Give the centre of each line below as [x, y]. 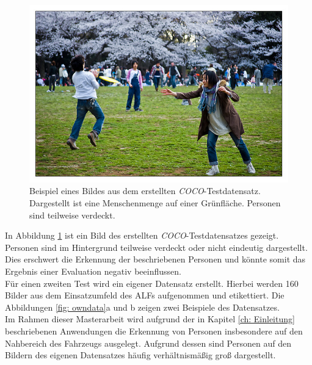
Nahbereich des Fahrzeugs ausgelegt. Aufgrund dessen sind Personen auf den [148, 343]
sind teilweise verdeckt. [72, 215]
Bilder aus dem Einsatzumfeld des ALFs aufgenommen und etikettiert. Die [145, 295]
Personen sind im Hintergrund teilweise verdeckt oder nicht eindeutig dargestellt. [156, 247]
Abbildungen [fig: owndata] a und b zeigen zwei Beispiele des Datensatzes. [142, 307]
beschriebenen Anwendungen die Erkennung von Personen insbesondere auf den [154, 331]
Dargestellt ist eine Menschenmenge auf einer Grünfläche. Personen [155, 203]
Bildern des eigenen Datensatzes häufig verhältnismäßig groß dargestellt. [140, 355]
